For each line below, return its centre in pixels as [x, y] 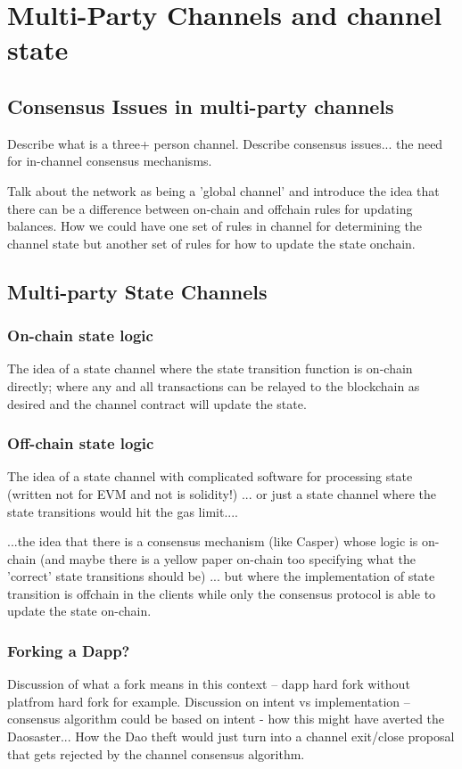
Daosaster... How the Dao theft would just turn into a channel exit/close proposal [231, 736]
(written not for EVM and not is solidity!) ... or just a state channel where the [222, 493]
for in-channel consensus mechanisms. [110, 161]
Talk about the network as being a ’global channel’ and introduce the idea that [223, 190]
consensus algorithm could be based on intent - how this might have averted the [226, 719]
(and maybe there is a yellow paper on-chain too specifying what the [227, 558]
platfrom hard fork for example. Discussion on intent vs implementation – [209, 701]
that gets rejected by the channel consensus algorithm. [156, 753]
